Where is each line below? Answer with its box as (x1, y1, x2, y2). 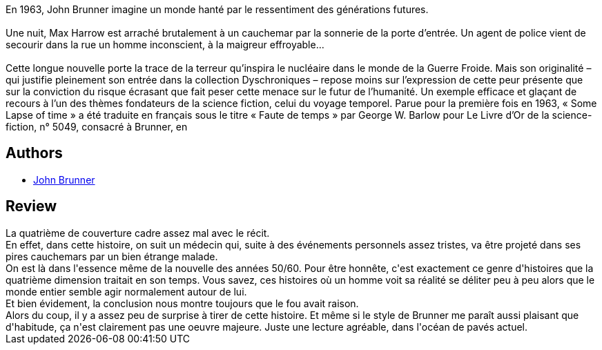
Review (6, 197, 57, 215)
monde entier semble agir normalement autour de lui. (6, 285, 247, 298)
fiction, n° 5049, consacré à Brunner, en (6, 121, 188, 133)
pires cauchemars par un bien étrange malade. (6, 250, 218, 262)
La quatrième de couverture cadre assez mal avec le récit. (6, 226, 270, 239)
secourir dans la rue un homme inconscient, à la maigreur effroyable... (6, 39, 324, 50)
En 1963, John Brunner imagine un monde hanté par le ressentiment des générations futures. (6, 3, 429, 15)
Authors (6, 144, 63, 162)
